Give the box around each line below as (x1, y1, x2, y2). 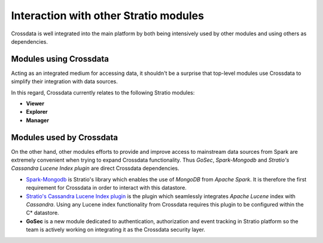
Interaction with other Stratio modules (11, 9, 205, 22)
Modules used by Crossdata (11, 132, 118, 142)
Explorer (26, 108, 48, 116)
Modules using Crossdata (11, 54, 109, 64)
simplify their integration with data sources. (11, 78, 118, 85)
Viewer (26, 100, 45, 107)
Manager (26, 117, 49, 124)
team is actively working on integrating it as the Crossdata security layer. (26, 226, 206, 233)
